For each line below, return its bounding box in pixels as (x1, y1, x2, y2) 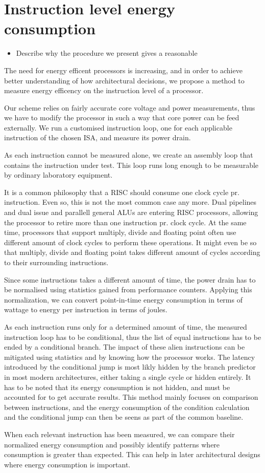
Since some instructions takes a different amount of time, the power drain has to (4, 274, 256, 285)
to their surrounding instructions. (4, 257, 109, 267)
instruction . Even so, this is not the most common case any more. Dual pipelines (4, 197, 257, 207)
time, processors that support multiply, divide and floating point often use (4, 227, 236, 238)
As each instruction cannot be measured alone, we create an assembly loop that (4, 149, 253, 160)
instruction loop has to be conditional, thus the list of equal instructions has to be (4, 331, 261, 342)
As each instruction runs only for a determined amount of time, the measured (4, 321, 247, 332)
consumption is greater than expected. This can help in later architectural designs (4, 449, 260, 460)
